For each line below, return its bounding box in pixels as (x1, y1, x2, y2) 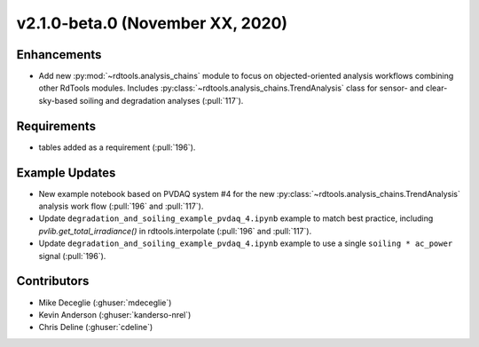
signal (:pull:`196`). (38, 250, 106, 261)
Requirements (16, 118, 97, 133)
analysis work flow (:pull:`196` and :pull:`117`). (38, 201, 204, 212)
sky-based (38, 95, 78, 106)
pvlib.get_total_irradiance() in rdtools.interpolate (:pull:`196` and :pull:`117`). (38, 225, 312, 236)
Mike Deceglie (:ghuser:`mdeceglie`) (38, 297, 172, 308)
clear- (425, 83, 448, 93)
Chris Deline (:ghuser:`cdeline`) (38, 322, 153, 333)
